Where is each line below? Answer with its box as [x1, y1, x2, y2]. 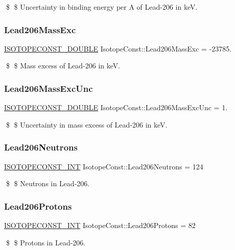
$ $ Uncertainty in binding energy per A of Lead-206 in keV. [6, 2, 198, 12]
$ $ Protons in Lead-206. [6, 237, 86, 247]
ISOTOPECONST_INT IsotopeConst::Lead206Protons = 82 [4, 220, 196, 231]
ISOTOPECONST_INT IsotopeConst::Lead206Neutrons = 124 [4, 161, 203, 171]
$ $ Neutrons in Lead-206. [6, 178, 90, 189]
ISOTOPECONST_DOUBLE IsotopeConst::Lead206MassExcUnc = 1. [4, 102, 228, 113]
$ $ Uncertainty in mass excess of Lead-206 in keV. [6, 119, 168, 130]
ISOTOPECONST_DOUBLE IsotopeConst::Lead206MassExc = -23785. [4, 43, 232, 54]
